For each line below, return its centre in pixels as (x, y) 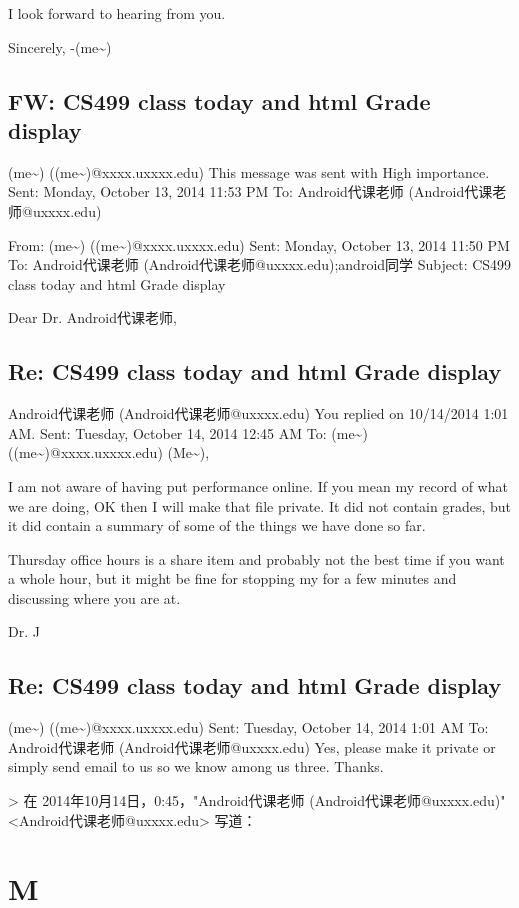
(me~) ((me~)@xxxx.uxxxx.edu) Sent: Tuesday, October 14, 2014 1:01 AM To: (248, 727)
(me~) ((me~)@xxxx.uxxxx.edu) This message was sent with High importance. (249, 171)
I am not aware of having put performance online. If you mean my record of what (258, 485)
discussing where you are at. (94, 597)
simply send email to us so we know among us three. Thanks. (196, 766)
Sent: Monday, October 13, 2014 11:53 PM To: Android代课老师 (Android (236, 191)
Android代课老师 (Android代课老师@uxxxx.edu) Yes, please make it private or (252, 746)
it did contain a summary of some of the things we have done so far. (217, 525)
